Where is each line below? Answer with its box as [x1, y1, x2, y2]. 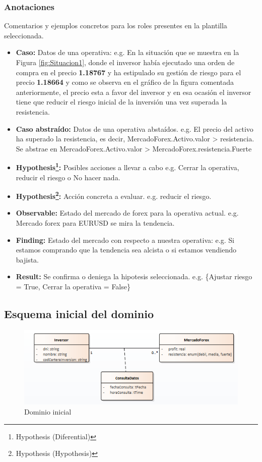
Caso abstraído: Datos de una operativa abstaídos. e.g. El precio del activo [16, 123, 253, 134]
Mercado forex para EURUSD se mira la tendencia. [16, 218, 175, 228]
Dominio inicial [24, 406, 72, 417]
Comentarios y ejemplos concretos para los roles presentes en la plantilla [4, 20, 227, 31]
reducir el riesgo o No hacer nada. [16, 172, 120, 182]
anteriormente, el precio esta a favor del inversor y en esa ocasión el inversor [16, 86, 251, 97]
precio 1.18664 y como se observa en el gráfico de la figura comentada [16, 77, 234, 87]
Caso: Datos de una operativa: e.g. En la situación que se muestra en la [16, 47, 239, 58]
